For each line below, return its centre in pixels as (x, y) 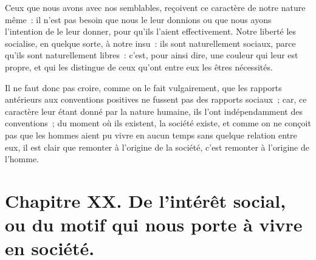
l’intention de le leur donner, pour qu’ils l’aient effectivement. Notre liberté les (151, 31)
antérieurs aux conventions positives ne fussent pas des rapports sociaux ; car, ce (156, 99)
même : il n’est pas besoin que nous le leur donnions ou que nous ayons (138, 19)
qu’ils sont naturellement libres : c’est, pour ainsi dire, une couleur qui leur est (152, 55)
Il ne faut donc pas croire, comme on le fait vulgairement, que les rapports (143, 87)
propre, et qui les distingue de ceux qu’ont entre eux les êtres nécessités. (139, 67)
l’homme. (22, 159)
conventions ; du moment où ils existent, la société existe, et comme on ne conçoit (158, 123)
